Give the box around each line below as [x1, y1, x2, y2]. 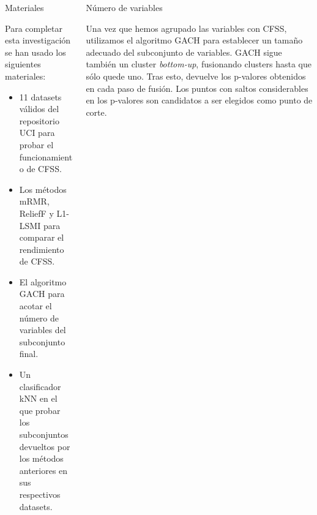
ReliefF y [19, 206, 54, 219]
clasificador [19, 380, 61, 393]
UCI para [19, 126, 55, 139]
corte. [86, 105, 107, 118]
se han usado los [5, 45, 66, 58]
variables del [19, 323, 66, 336]
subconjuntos [19, 428, 69, 440]
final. [19, 347, 39, 360]
